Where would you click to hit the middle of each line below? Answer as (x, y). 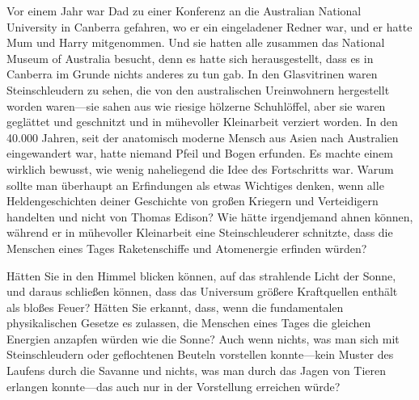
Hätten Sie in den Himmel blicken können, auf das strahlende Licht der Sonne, (201, 275)
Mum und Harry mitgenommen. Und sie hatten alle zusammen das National (196, 42)
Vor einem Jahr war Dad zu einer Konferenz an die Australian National (184, 11)
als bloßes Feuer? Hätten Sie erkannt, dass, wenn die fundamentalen (175, 307)
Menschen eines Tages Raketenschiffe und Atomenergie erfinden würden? (187, 248)
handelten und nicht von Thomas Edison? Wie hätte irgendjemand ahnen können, (210, 216)
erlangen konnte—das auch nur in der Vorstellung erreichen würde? (174, 386)
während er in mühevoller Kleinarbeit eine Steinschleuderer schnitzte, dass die (200, 232)
